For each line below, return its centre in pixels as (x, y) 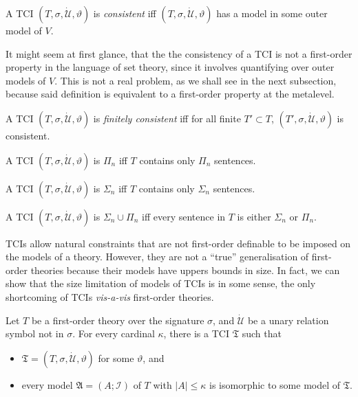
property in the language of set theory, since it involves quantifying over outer (170, 67)
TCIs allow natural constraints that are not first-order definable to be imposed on (178, 243)
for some (116, 358)
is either (254, 216)
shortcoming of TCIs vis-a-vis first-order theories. (110, 296)
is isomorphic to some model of (275, 384)
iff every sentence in (184, 216)
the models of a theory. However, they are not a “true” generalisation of (157, 257)
